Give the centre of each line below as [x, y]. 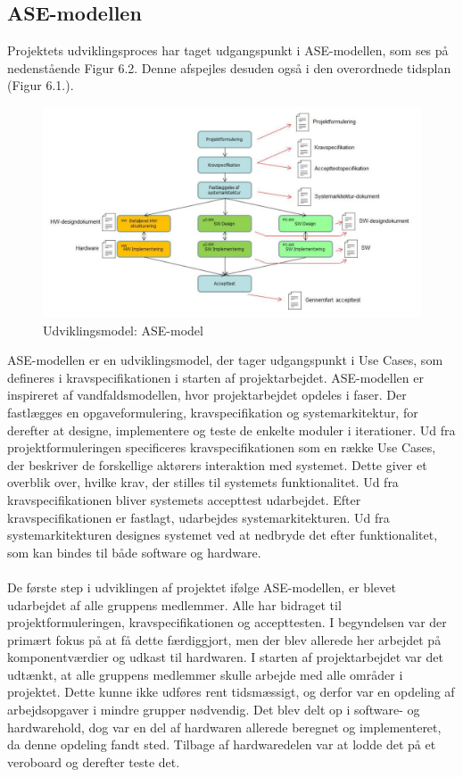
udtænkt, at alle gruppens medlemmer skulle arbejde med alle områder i [205, 674]
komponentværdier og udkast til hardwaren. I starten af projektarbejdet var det [225, 657]
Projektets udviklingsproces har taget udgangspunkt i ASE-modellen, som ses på [228, 50]
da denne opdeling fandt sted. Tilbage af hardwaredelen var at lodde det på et [222, 744]
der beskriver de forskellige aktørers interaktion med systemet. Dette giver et [217, 464]
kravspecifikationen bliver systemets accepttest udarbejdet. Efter [184, 499]
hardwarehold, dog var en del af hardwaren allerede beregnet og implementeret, [224, 727]
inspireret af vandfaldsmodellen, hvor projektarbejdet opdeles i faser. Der [207, 395]
